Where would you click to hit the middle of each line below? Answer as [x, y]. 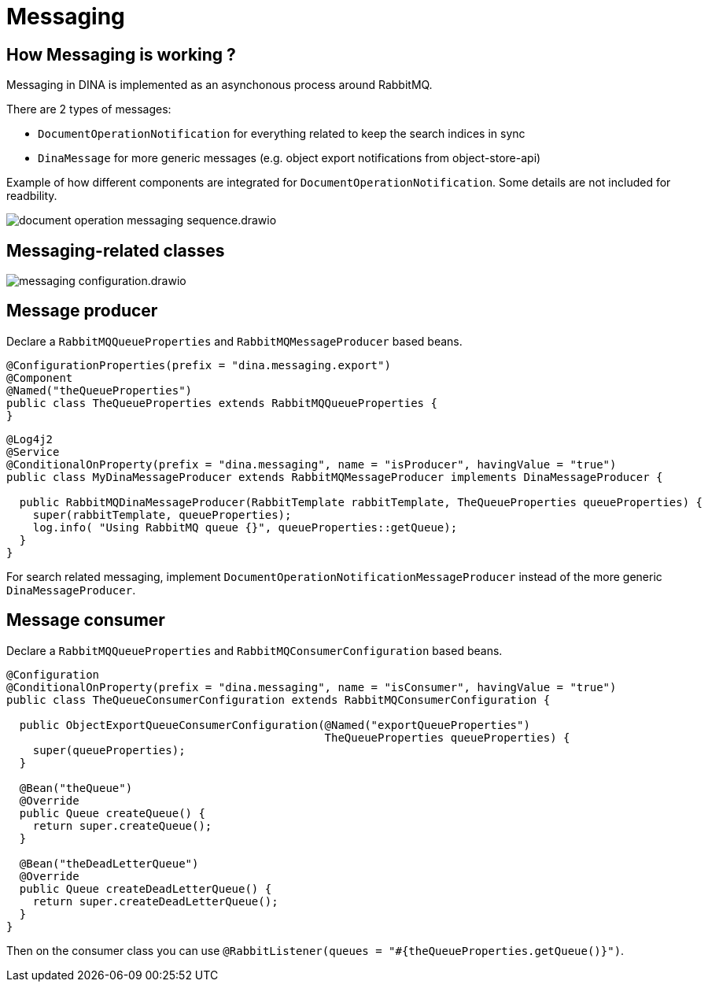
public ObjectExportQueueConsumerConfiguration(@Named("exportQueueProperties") [275, 725]
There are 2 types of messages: [89, 109]
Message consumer [86, 620]
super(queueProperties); [109, 750]
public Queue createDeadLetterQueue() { [146, 888]
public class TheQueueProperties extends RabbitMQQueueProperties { [222, 403]
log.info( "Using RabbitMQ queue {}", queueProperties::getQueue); [245, 527]
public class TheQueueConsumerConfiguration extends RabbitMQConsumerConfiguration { [278, 699]
